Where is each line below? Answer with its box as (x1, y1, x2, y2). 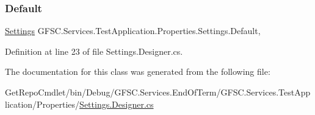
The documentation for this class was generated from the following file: (5, 65, 270, 78)
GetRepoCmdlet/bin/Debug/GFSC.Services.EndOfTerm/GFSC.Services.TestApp (5, 86, 311, 98)
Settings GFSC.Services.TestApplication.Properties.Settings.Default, (5, 24, 261, 37)
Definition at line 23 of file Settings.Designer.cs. (5, 44, 183, 57)
